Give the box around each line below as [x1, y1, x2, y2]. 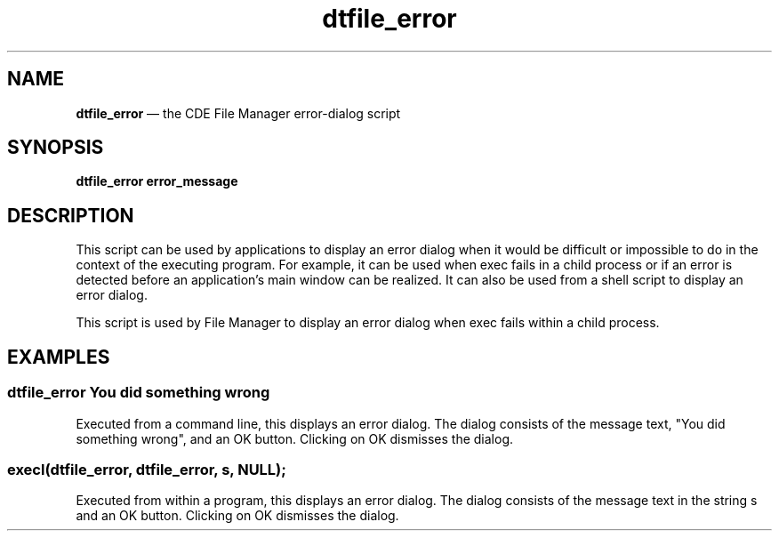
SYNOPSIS [7, 136, 104, 159]
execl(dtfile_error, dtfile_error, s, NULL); [7, 460, 286, 478]
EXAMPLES [7, 345, 110, 368]
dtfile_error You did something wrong [7, 383, 270, 402]
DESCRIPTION [7, 204, 134, 227]
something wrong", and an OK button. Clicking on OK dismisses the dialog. [76, 430, 513, 446]
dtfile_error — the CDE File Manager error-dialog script [76, 105, 401, 121]
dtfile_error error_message [76, 173, 238, 189]
